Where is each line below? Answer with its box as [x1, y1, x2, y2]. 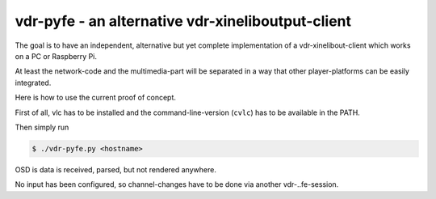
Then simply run [15, 122, 69, 132]
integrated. [15, 78, 52, 87]
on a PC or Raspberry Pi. [15, 51, 97, 61]
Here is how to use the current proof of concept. [15, 93, 177, 103]
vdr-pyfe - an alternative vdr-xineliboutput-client [15, 12, 351, 30]
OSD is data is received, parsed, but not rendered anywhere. [15, 164, 217, 174]
